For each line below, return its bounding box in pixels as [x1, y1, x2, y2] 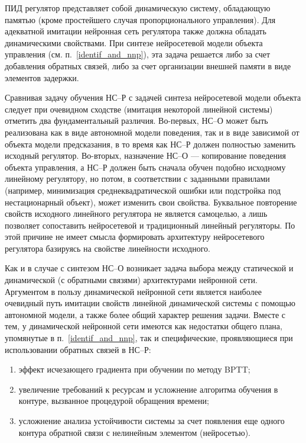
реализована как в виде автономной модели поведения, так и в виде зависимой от [5, 126, 300, 138]
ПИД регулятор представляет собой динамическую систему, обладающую [5, 2, 271, 14]
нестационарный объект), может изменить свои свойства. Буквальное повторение [5, 195, 297, 208]
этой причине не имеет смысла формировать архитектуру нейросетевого [5, 230, 265, 243]
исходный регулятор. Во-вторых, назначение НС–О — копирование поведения [5, 149, 286, 162]
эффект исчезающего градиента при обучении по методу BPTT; [18, 363, 250, 375]
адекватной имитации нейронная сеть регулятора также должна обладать [5, 25, 266, 37]
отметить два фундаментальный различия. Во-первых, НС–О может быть [5, 114, 268, 127]
